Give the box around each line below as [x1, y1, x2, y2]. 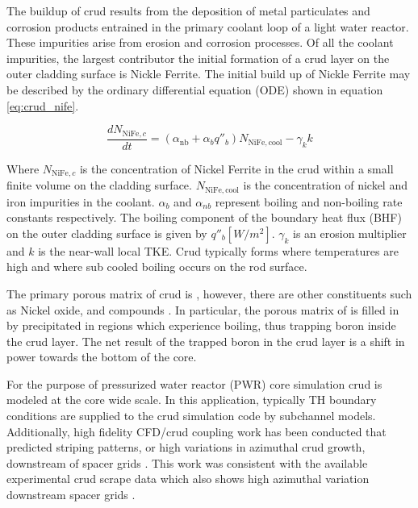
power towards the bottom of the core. [6, 348, 197, 365]
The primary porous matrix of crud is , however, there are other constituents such [6, 285, 412, 302]
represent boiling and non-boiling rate [215, 193, 403, 210]
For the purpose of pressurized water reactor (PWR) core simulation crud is [6, 375, 382, 392]
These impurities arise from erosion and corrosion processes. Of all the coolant [6, 34, 394, 51]
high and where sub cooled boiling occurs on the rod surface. [6, 258, 307, 275]
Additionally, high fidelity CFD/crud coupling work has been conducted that [6, 423, 387, 439]
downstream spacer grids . [6, 486, 136, 503]
